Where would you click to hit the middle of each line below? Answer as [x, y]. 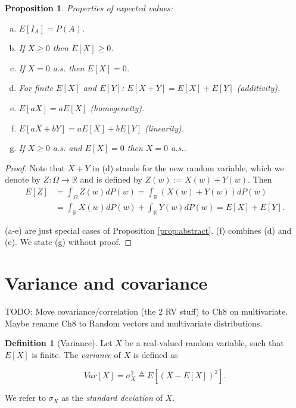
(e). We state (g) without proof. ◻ [68, 242]
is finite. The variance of [76, 354]
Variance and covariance [106, 282]
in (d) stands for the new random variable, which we [188, 167]
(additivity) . [258, 88]
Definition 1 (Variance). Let [59, 343]
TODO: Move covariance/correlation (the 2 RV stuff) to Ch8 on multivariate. [147, 311]
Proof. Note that [35, 167]
